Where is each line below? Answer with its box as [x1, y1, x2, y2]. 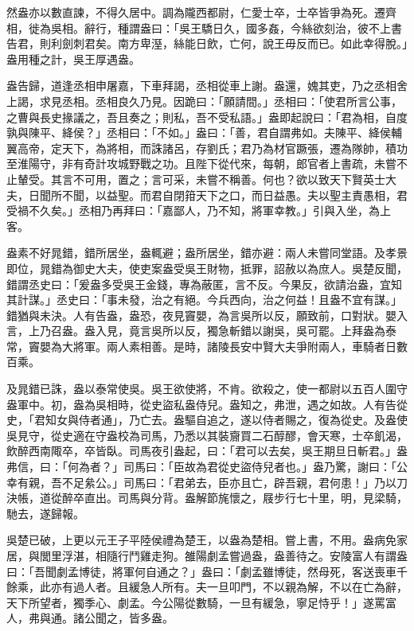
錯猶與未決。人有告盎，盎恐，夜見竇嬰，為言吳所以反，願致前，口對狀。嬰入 [6, 306, 408, 323]
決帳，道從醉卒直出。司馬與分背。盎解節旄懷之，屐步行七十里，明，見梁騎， [6, 489, 408, 506]
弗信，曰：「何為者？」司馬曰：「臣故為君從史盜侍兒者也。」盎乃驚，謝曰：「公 [6, 458, 408, 475]
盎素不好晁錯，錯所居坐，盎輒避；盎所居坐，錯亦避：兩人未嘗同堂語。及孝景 [6, 244, 408, 261]
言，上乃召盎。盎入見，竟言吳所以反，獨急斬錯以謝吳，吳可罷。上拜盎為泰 [6, 322, 396, 339]
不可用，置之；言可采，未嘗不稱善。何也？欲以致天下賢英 [72, 170, 374, 187]
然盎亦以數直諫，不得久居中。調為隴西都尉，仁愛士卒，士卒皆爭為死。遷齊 [6, 4, 396, 20]
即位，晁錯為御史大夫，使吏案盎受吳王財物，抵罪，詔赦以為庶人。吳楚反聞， [6, 259, 408, 276]
